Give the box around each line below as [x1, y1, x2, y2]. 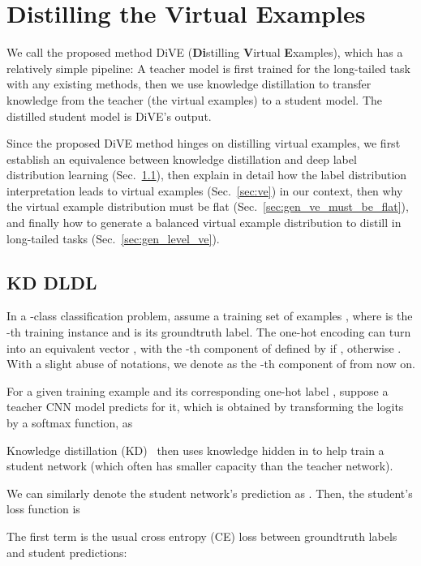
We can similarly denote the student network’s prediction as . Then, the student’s [6, 484, 413, 501]
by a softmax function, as [6, 414, 133, 431]
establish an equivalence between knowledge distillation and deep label [6, 150, 357, 167]
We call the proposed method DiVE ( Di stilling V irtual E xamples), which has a [6, 44, 403, 61]
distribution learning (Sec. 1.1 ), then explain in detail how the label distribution [6, 166, 407, 183]
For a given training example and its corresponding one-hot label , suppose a [6, 382, 389, 399]
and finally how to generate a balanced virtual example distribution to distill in [6, 214, 402, 231]
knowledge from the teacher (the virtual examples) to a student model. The [6, 91, 383, 108]
